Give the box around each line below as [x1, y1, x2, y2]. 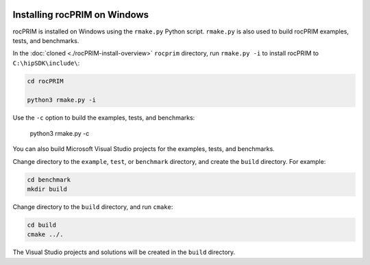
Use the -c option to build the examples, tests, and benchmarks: [12, 113, 195, 122]
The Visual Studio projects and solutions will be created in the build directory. [12, 248, 236, 256]
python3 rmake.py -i [27, 96, 96, 104]
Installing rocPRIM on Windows [12, 9, 149, 20]
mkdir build [27, 185, 68, 193]
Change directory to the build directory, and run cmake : [12, 202, 173, 211]
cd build [27, 221, 57, 229]
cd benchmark [27, 176, 71, 184]
